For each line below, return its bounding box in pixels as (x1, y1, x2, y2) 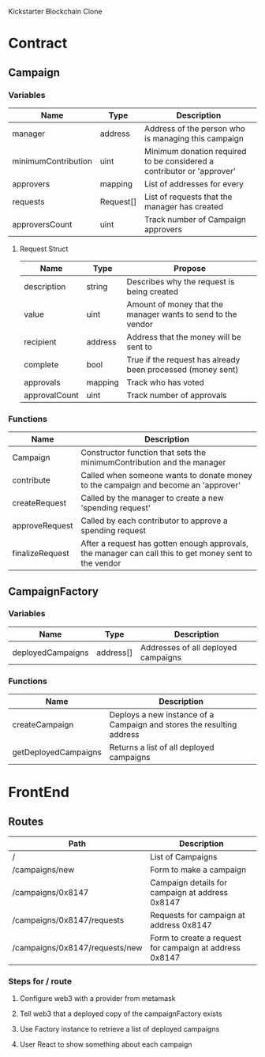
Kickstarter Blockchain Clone (8, 7, 103, 16)
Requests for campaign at (149, 910, 246, 921)
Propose (173, 262, 207, 273)
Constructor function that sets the (80, 447, 207, 458)
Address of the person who (144, 122, 246, 134)
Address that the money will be (126, 331, 242, 342)
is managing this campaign (144, 133, 244, 144)
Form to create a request (149, 932, 242, 943)
